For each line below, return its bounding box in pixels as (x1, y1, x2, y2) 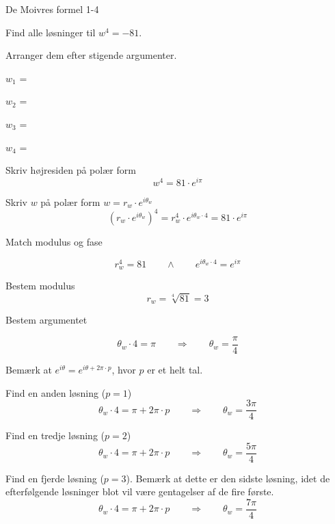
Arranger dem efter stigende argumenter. (5, 48, 177, 62)
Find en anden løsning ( (5, 385, 106, 399)
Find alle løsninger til (5, 25, 96, 39)
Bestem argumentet (5, 313, 88, 327)
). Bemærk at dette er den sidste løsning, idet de (126, 471, 330, 485)
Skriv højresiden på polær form (5, 163, 136, 177)
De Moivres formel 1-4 (5, 2, 99, 16)
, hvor (111, 362, 136, 376)
